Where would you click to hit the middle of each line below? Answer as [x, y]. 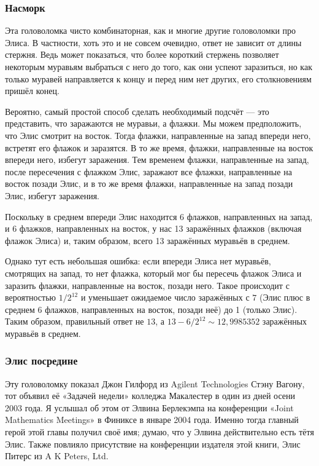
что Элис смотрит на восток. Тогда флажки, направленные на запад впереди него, [158, 135]
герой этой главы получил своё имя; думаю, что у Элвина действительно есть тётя [159, 432]
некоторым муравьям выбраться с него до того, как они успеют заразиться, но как [159, 66]
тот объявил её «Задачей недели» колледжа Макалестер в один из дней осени [150, 396]
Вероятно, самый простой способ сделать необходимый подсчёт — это [137, 111]
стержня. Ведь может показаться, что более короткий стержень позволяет [142, 54]
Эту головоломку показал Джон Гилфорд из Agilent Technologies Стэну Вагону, [155, 383]
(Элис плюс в [285, 297]
